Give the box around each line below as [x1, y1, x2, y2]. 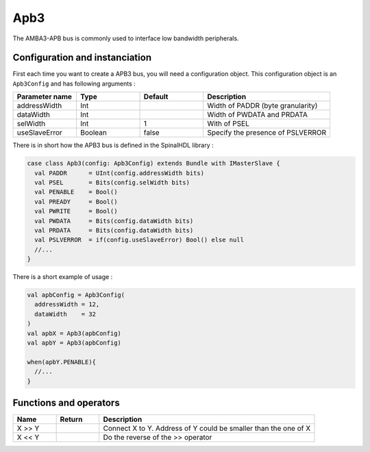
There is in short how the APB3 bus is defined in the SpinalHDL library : [12, 141, 214, 150]
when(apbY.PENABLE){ [27, 358, 96, 366]
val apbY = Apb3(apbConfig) [27, 339, 121, 347]
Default [143, 92, 169, 102]
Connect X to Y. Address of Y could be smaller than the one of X [103, 424, 311, 434]
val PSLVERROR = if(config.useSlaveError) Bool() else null [34, 236, 245, 244]
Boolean [79, 128, 108, 137]
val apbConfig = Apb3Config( [27, 291, 125, 299]
